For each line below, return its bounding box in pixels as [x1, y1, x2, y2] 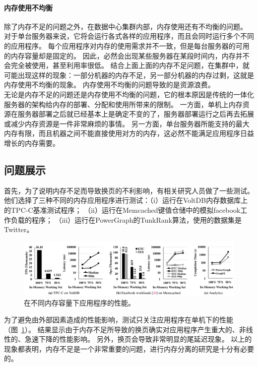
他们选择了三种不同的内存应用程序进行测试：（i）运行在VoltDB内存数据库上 [4, 195, 248, 205]
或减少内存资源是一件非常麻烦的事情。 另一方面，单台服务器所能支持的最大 [4, 118, 250, 128]
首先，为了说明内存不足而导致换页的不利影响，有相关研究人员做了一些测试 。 [4, 185, 254, 195]
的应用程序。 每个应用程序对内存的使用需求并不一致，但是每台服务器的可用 [4, 40, 250, 51]
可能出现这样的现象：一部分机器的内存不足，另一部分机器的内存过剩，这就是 [4, 69, 254, 80]
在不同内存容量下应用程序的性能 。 [24, 298, 135, 308]
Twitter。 [4, 224, 34, 235]
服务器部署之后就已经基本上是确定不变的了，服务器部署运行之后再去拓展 [17, 109, 254, 119]
